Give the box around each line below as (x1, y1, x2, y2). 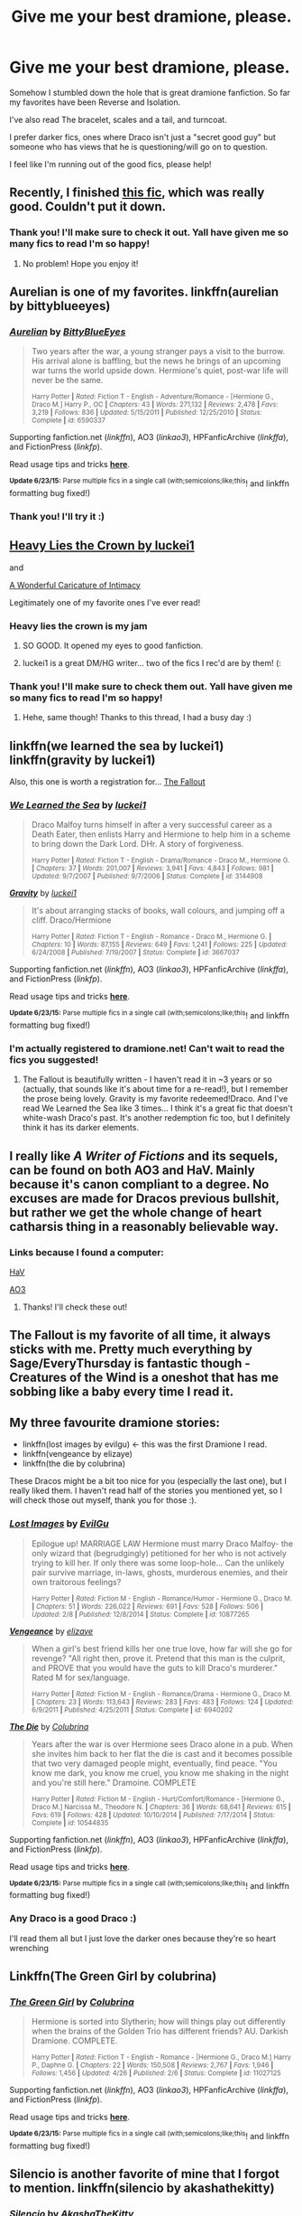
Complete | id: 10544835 (31, 1818, 109, 1827)
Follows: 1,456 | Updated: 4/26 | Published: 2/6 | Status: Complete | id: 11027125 (31, 2069, 281, 2078)
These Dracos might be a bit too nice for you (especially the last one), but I (9, 1476, 287, 1487)
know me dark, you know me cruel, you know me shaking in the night (31, 1767, 289, 1778)
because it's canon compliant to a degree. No (9, 1177, 270, 1192)
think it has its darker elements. (22, 1122, 140, 1133)
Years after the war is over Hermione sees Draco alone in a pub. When (31, 1738, 294, 1750)
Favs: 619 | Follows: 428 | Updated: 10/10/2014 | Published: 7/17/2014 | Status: (31, 1810, 276, 1819)
